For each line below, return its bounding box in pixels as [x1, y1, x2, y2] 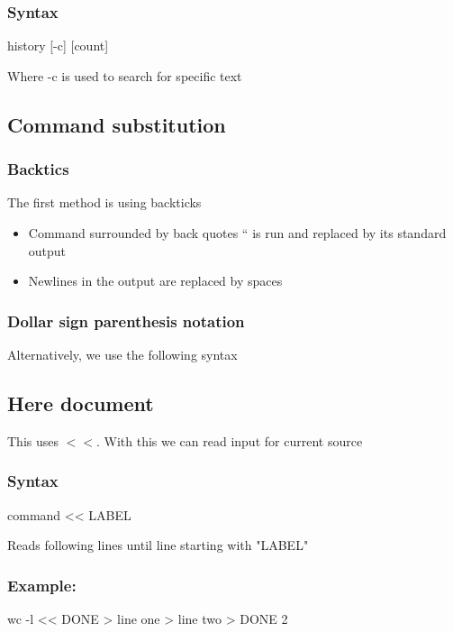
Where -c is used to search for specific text [7, 66, 242, 85]
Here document [7, 389, 154, 417]
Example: [7, 573, 77, 596]
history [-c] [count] [7, 36, 109, 55]
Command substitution [7, 110, 226, 138]
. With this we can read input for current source [95, 431, 363, 450]
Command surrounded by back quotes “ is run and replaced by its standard [28, 224, 447, 242]
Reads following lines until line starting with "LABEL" [7, 536, 309, 554]
